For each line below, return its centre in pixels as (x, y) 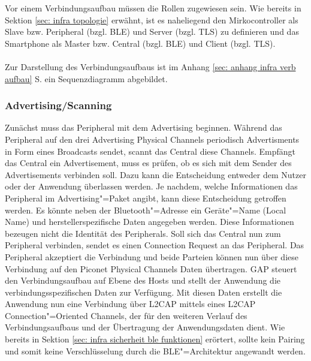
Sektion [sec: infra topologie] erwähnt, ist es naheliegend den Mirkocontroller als (152, 19)
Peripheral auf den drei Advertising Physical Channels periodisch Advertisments (152, 139)
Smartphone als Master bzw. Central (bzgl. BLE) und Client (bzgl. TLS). (140, 43)
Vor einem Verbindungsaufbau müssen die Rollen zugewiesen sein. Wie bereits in (153, 8)
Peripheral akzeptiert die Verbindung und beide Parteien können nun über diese (152, 256)
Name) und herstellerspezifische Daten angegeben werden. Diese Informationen (150, 222)
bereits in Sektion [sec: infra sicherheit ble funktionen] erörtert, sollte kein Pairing (155, 339)
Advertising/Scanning (58, 105)
